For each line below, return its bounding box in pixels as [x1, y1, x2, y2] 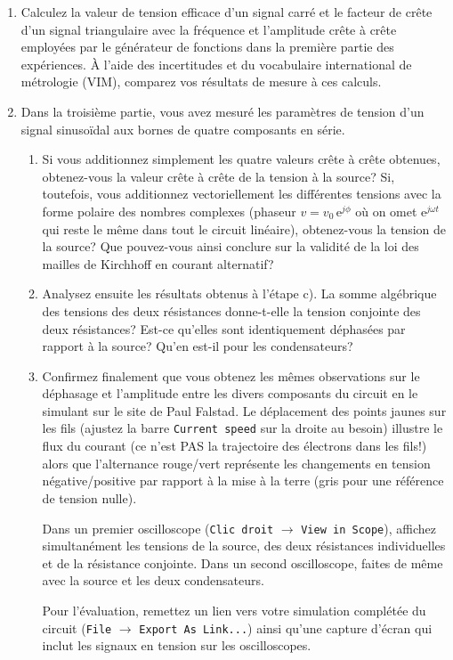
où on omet [355, 201, 417, 220]
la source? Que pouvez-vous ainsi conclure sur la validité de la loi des [42, 237, 419, 256]
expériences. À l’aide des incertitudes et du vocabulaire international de [20, 54, 412, 73]
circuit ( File [42, 618, 112, 637]
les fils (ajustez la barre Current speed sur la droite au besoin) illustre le [42, 419, 443, 437]
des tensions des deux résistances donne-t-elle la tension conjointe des [42, 301, 421, 320]
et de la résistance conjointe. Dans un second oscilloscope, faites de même [42, 553, 443, 572]
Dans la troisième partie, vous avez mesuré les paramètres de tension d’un [20, 102, 425, 120]
